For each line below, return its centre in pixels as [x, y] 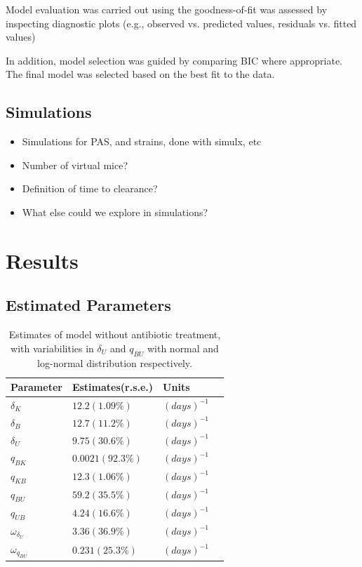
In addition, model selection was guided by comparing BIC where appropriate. [174, 60]
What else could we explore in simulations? [115, 212]
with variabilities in [52, 348]
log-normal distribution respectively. [115, 362]
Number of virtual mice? [75, 165]
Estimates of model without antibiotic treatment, [115, 334]
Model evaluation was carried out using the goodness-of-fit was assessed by [167, 9]
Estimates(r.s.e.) [113, 387]
